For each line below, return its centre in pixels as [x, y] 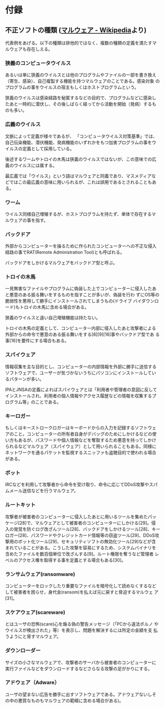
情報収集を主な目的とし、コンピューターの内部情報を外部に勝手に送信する [81, 366]
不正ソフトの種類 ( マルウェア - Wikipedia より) [76, 30]
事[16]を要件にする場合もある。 [37, 341]
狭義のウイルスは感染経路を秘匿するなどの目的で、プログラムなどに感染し [81, 98]
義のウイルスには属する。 [31, 165]
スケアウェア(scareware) [35, 612]
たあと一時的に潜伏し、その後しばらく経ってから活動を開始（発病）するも [81, 104]
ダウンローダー [23, 650]
